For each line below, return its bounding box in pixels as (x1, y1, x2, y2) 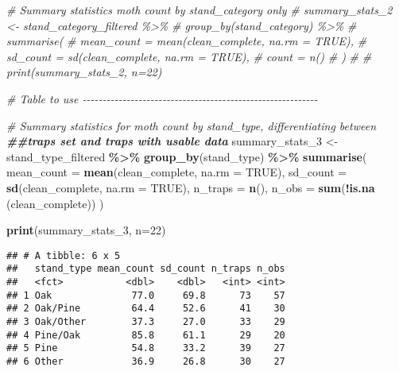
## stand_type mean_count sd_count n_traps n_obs (6, 263, 285, 275)
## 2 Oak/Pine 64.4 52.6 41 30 (6, 303, 285, 315)
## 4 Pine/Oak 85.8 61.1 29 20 (6, 329, 285, 341)
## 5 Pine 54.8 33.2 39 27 (6, 342, 285, 354)
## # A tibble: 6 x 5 (6, 249, 121, 261)
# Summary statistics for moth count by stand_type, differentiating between (6, 117, 377, 133)
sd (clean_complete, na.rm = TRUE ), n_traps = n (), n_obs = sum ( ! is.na (6, 179, 375, 195)
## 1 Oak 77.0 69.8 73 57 (6, 289, 285, 301)
